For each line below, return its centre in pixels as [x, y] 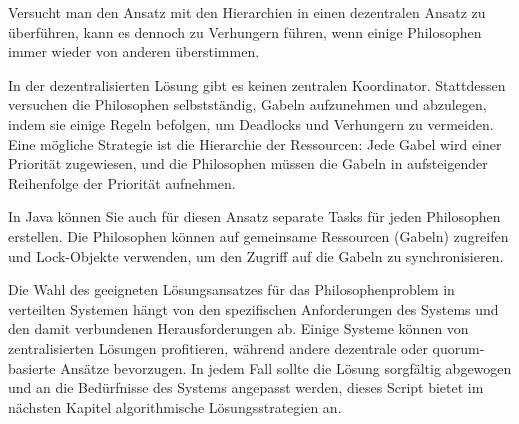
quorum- [458, 347]
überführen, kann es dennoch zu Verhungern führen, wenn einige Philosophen [245, 31]
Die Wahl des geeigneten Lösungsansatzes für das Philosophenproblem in [231, 289]
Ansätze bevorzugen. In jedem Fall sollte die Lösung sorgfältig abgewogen [286, 367]
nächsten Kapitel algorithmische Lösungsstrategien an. [175, 406]
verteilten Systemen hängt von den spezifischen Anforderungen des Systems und [253, 308]
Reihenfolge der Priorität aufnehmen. [122, 182]
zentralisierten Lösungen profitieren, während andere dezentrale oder [218, 347]
